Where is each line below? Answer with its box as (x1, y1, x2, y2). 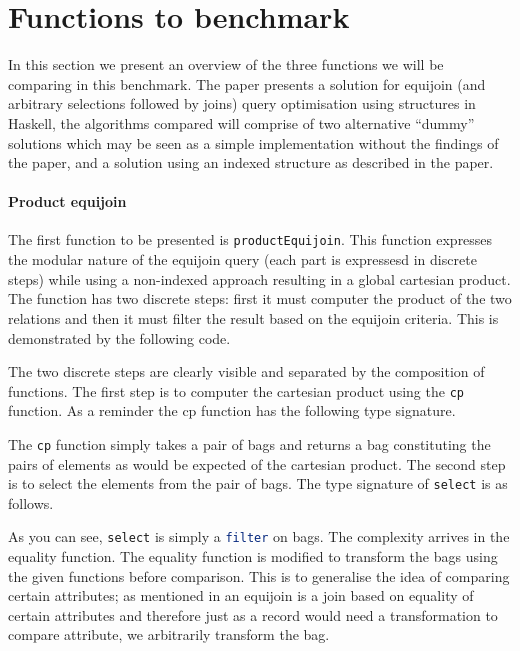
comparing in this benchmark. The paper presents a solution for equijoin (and (8, 73, 486, 94)
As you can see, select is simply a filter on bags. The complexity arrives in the (8, 526, 510, 547)
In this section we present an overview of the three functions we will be (8, 54, 444, 75)
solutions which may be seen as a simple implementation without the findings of (8, 132, 499, 153)
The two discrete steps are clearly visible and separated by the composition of (8, 361, 485, 382)
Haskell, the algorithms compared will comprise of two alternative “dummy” (8, 112, 475, 133)
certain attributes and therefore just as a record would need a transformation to (8, 604, 498, 625)
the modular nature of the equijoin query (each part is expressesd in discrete (8, 249, 477, 270)
